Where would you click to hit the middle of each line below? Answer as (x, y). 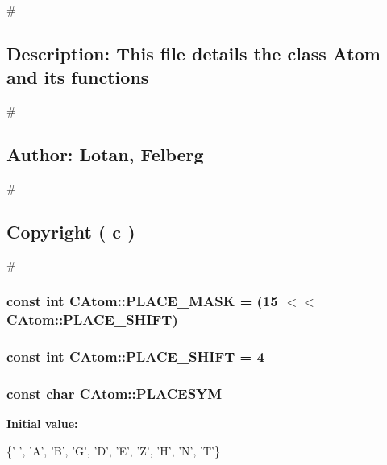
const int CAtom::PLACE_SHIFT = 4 (135, 357)
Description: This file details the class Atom (193, 53)
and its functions (78, 77)
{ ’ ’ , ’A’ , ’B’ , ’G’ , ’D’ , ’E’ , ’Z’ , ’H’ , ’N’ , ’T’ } (113, 450)
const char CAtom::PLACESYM (114, 393)
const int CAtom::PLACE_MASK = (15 (142, 301)
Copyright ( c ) (71, 231)
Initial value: (42, 423)
